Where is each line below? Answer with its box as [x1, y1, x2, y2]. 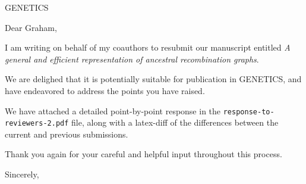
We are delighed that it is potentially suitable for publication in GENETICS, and [5, 73, 302, 85]
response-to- [223, 107, 275, 116]
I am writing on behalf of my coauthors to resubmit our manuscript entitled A [5, 41, 291, 54]
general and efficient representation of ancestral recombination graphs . [5, 52, 259, 65]
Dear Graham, [5, 21, 57, 33]
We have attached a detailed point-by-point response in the [5, 104, 221, 117]
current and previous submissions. [5, 127, 128, 140]
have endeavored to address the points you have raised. [5, 84, 205, 96]
